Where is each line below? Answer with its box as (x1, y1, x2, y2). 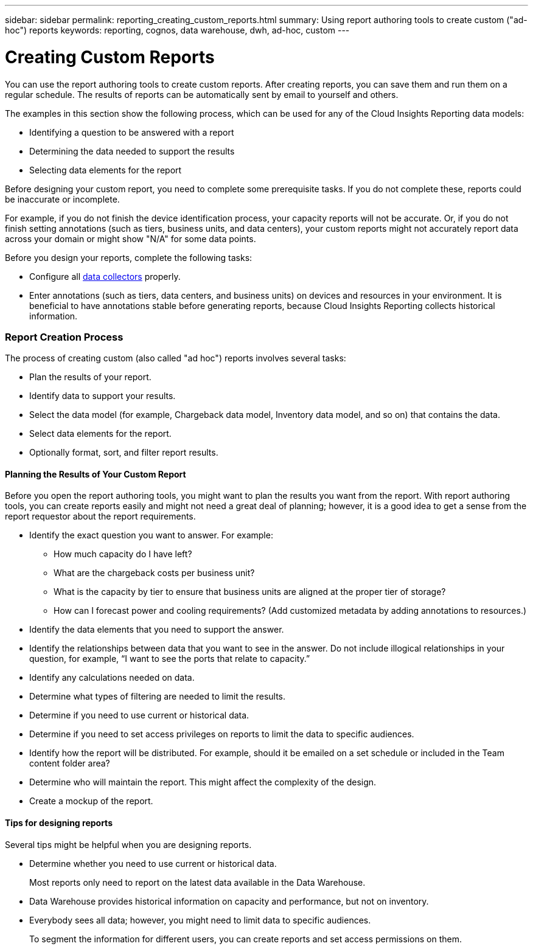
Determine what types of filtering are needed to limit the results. (29, 691, 286, 702)
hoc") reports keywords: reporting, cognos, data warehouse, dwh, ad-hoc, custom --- (5, 25, 350, 35)
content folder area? (29, 758, 110, 769)
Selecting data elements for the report (29, 164, 182, 175)
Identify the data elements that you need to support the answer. (29, 624, 284, 635)
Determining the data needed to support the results (29, 145, 235, 156)
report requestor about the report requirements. (5, 511, 196, 522)
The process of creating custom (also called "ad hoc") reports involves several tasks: (5, 353, 346, 364)
